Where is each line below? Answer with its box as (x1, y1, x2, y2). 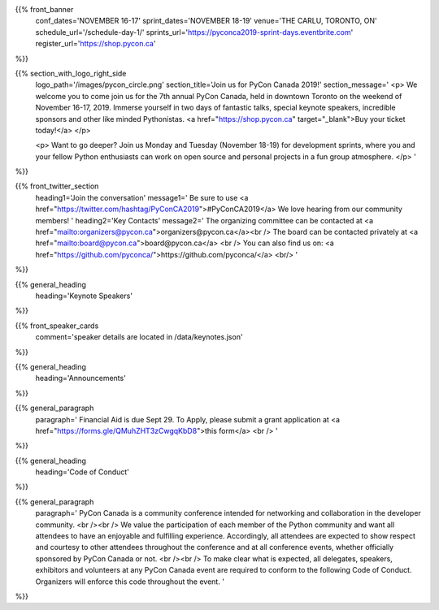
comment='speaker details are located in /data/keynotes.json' (35, 332, 243, 342)
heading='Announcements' (35, 374, 126, 383)
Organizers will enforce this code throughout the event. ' (35, 577, 225, 586)
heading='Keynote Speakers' (35, 291, 133, 301)
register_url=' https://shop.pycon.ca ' (35, 39, 156, 49)
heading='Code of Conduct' (35, 467, 130, 477)
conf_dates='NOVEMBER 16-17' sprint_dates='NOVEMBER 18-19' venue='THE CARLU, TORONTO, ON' (35, 16, 377, 26)
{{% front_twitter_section (15, 181, 99, 191)
